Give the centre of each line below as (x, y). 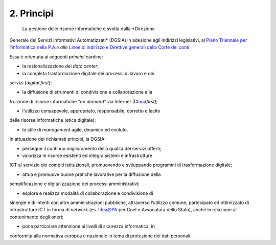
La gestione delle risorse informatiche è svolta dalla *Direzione (89, 29)
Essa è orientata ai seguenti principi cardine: (56, 57)
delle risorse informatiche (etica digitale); (53, 120)
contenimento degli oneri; (37, 217)
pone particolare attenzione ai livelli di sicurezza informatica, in (89, 226)
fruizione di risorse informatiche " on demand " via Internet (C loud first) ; (84, 101)
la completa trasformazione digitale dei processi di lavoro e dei (88, 73)
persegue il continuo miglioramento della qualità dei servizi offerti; (92, 148)
